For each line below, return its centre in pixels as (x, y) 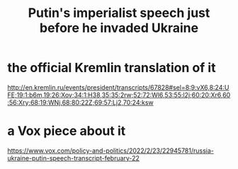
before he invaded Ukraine (119, 28)
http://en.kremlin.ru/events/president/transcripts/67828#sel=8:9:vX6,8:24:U (118, 87)
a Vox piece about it (67, 131)
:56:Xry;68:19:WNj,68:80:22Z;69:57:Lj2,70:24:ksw (80, 102)
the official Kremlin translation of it (112, 68)
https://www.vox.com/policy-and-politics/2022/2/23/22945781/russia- (111, 151)
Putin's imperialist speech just (119, 13)
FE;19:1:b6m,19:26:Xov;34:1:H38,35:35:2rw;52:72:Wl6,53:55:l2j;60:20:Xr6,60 (119, 95)
